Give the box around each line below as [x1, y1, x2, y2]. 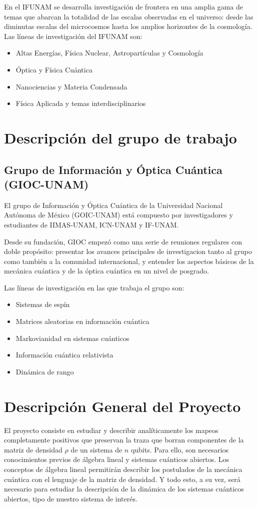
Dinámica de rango [15, 366, 74, 376]
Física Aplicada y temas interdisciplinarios [15, 98, 146, 108]
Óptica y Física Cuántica [15, 64, 92, 74]
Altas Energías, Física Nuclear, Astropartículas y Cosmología [15, 47, 203, 58]
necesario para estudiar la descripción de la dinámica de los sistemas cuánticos [4, 483, 244, 494]
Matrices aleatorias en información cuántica [15, 316, 149, 326]
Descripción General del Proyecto [4, 395, 241, 416]
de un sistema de [70, 444, 122, 454]
